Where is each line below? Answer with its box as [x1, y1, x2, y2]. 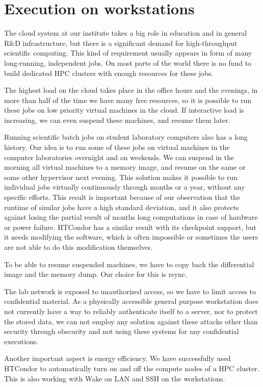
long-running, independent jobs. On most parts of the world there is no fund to [4, 57, 252, 68]
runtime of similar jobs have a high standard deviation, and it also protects [4, 201, 239, 212]
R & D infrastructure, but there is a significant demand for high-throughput [4, 37, 238, 48]
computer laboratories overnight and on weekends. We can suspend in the [4, 151, 234, 162]
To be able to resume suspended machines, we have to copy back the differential [4, 259, 254, 269]
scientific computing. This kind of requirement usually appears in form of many [4, 47, 252, 58]
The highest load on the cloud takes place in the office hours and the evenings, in [4, 85, 258, 95]
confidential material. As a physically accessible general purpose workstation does [4, 296, 258, 306]
